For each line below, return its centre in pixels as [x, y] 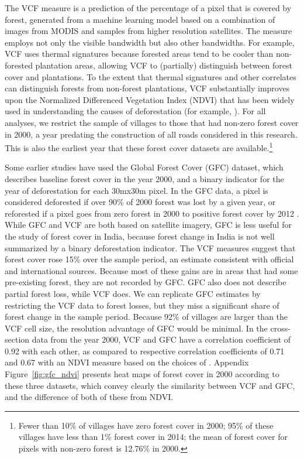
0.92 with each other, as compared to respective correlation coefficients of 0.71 [145, 351]
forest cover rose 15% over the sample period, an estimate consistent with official [149, 259]
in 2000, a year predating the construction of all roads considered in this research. [151, 134]
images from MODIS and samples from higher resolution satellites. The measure [148, 31]
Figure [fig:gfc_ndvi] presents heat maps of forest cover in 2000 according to [142, 374]
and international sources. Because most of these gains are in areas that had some [151, 270]
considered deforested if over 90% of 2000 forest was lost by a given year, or [140, 202]
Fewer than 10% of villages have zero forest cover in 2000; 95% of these [146, 425]
